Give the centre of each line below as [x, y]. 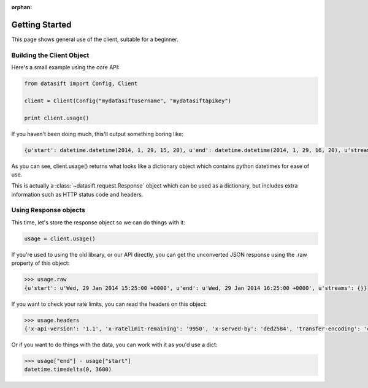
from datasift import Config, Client [81, 84]
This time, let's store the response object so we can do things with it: [98, 222]
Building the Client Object [50, 55]
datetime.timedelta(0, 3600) [68, 370]
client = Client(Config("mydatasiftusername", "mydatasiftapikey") [128, 101]
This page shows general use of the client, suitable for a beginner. [95, 39]
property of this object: [40, 263]
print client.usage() [57, 118]
